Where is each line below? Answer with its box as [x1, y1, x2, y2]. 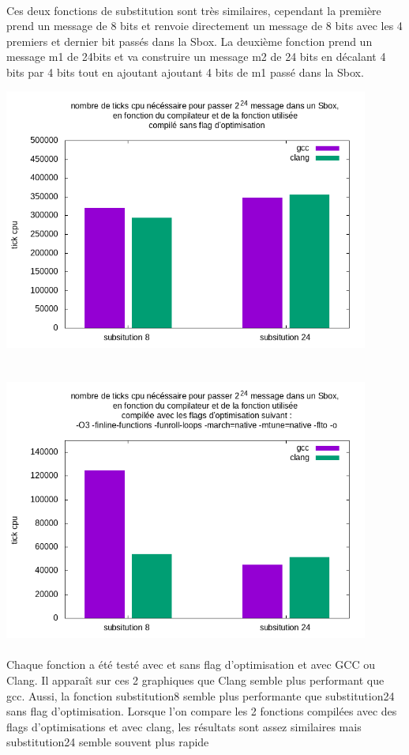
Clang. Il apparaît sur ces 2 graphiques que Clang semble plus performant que [6, 672, 385, 688]
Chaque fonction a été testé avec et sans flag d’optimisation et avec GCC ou [6, 656, 375, 673]
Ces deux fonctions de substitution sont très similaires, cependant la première [6, 2, 381, 18]
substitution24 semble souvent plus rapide [6, 734, 209, 750]
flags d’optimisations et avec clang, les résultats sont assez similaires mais [6, 718, 362, 734]
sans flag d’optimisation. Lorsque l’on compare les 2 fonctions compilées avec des [6, 703, 397, 719]
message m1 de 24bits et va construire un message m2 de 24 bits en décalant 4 [6, 48, 386, 65]
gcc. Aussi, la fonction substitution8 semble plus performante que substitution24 [6, 687, 395, 704]
